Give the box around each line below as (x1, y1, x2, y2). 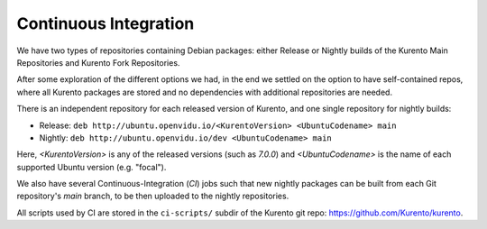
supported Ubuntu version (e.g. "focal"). (16, 161, 167, 172)
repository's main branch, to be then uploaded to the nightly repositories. (16, 190, 289, 202)
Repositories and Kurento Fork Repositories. (16, 57, 180, 68)
